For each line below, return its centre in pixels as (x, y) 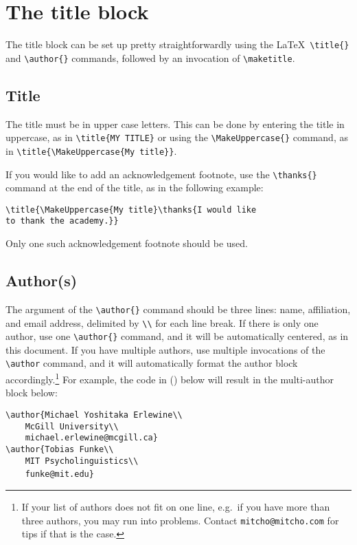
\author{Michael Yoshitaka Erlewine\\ (94, 415)
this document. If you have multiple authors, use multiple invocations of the (165, 349)
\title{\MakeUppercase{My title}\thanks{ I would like (131, 210)
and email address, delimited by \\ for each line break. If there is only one (162, 322)
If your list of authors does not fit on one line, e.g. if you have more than (176, 506)
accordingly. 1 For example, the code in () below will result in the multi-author (170, 378)
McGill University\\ (72, 426)
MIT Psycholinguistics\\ (82, 461)
